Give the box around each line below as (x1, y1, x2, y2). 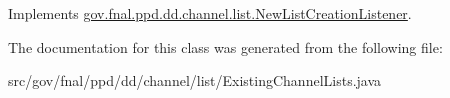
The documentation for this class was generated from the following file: (8, 36, 443, 57)
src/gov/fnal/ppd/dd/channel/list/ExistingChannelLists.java (8, 70, 382, 91)
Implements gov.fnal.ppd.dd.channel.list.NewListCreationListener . (8, 3, 412, 23)
